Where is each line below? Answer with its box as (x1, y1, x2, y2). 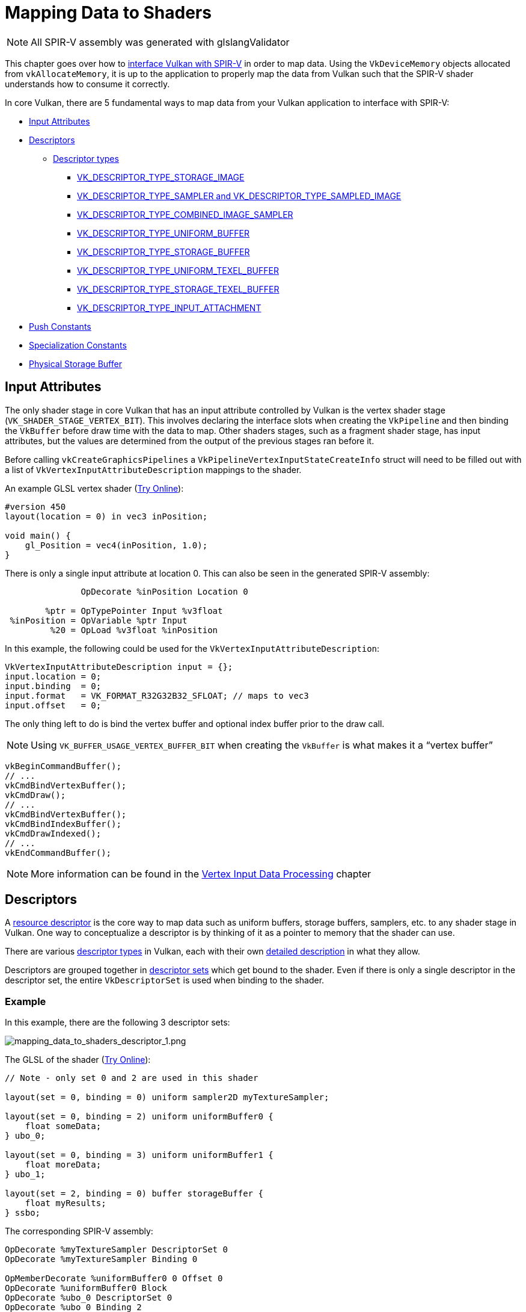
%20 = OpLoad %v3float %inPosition (50, 625, 218, 635)
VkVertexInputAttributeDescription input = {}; (5, 661, 233, 672)
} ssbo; (5, 1208, 41, 1218)
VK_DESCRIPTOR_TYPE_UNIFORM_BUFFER (77, 227, 250, 238)
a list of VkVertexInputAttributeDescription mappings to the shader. (5, 464, 302, 475)
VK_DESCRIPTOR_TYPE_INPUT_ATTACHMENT (77, 302, 261, 313)
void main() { (5, 530, 71, 540)
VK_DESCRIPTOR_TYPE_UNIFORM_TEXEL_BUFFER (77, 265, 279, 276)
